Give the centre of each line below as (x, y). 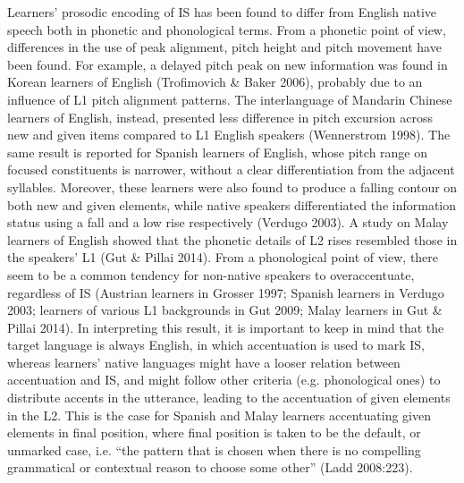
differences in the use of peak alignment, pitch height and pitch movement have (224, 47)
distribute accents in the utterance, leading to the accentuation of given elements (229, 398)
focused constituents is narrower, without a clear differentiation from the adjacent (231, 169)
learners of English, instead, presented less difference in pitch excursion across (220, 117)
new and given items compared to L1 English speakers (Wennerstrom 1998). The (229, 135)
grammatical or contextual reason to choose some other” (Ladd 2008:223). (210, 467)
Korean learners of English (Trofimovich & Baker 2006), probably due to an (215, 82)
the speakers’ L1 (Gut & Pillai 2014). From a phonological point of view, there (223, 257)
